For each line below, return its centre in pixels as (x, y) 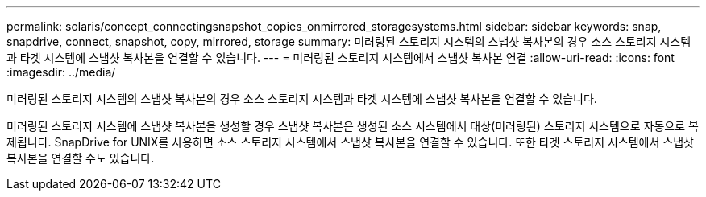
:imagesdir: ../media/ (61, 72)
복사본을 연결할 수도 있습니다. (81, 158)
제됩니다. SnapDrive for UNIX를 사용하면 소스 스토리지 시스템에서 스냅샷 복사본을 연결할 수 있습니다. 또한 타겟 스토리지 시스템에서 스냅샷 (350, 142)
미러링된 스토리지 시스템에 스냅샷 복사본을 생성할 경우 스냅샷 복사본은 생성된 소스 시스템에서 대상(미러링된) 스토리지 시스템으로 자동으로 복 (353, 126)
